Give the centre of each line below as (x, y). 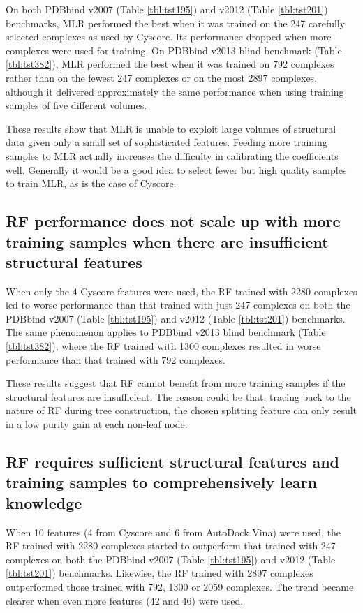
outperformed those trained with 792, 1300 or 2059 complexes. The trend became (180, 586)
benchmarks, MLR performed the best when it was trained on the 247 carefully (176, 23)
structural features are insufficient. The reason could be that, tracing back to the (178, 396)
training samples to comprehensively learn (162, 482)
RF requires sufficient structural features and (173, 462)
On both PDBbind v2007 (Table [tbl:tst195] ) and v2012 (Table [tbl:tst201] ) (167, 9)
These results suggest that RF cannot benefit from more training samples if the (176, 383)
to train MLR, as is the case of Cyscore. (91, 183)
